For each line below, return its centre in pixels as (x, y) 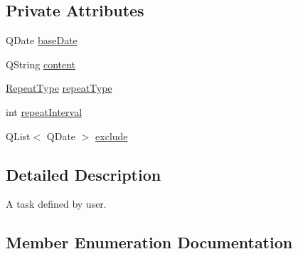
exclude (112, 136)
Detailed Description (84, 174)
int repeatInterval (44, 111)
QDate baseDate (42, 40)
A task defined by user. (56, 204)
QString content (41, 64)
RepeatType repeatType (59, 88)
